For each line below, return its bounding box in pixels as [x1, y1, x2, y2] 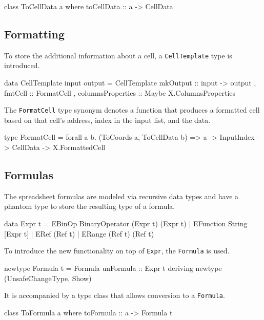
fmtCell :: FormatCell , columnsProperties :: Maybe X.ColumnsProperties [4, 87, 236, 98]
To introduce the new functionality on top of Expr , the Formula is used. [4, 245, 230, 256]
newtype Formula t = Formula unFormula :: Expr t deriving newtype [4, 262, 222, 273]
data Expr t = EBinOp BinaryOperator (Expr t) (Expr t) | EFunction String [4, 218, 248, 229]
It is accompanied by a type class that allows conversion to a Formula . [4, 290, 225, 301]
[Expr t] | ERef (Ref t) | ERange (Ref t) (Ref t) [4, 228, 154, 239]
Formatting [4, 26, 65, 41]
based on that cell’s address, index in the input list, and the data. [4, 114, 211, 125]
